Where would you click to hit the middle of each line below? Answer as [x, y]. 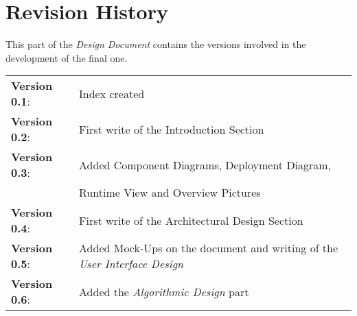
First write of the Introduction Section [172, 129]
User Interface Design [131, 264]
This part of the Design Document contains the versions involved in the [156, 44]
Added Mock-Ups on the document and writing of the [209, 248]
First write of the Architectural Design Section [191, 220]
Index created [112, 93]
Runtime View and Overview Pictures [170, 193]
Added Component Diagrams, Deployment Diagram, [205, 165]
